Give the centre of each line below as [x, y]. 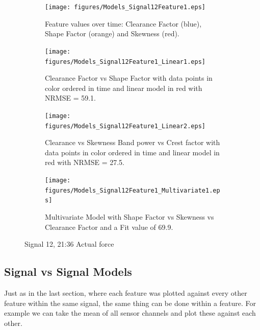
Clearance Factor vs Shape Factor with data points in [129, 78]
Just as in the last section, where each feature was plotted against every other [126, 292]
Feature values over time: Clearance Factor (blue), [123, 23]
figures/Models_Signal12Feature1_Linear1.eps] [125, 62]
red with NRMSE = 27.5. [85, 162]
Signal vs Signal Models [68, 272]
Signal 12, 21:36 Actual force [69, 244]
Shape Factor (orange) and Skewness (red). [112, 33]
